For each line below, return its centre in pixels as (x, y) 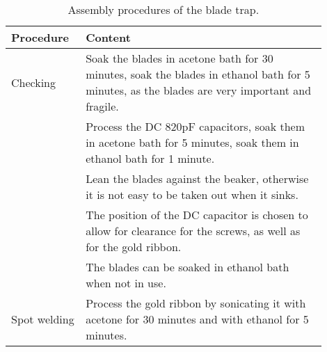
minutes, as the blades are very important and (199, 90)
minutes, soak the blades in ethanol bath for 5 (198, 74)
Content (108, 37)
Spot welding (43, 319)
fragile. (102, 106)
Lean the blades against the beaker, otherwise (197, 178)
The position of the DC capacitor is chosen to (197, 215)
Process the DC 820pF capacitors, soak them (196, 126)
